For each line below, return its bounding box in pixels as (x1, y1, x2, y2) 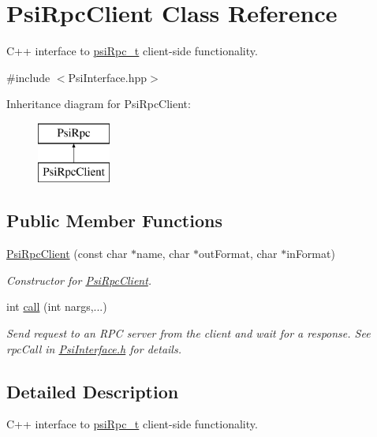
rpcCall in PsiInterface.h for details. (6, 340, 181, 357)
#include (6, 69, 50, 85)
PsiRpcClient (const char (6, 245, 128, 262)
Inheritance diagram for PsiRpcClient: (6, 95, 191, 112)
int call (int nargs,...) (6, 298, 107, 315)
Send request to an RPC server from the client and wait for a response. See (6, 325, 371, 342)
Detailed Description (6, 379, 179, 403)
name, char (136, 245, 190, 262)
